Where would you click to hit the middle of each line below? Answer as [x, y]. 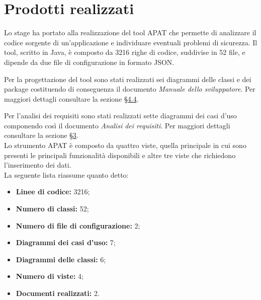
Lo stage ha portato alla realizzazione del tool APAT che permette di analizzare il [130, 32]
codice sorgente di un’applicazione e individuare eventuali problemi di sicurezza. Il [131, 42]
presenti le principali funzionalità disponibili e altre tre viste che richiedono [120, 155]
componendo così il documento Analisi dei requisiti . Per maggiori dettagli [117, 125]
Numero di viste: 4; [50, 276]
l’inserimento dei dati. [38, 165]
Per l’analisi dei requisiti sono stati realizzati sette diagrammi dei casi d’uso [120, 116]
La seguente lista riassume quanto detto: [66, 174]
